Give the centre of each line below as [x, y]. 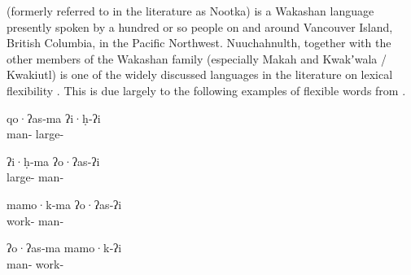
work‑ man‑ [35, 220]
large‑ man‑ [35, 177]
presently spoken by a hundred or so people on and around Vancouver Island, [200, 26]
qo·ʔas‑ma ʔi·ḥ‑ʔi [54, 118]
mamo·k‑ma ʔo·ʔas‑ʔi [64, 204]
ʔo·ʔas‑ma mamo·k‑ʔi [64, 248]
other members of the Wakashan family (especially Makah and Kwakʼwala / [197, 58]
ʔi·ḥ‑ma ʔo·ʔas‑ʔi [53, 161]
